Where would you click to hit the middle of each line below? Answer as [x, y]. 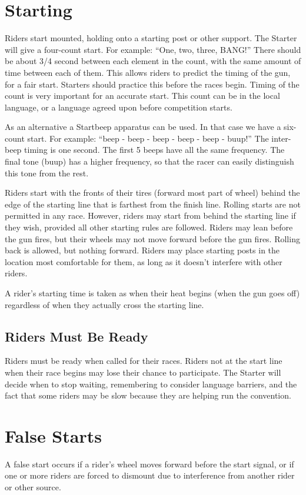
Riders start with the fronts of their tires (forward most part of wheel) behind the [152, 193]
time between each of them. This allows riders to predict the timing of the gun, [148, 72]
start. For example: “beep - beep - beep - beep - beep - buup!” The [148, 138]
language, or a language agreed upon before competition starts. [119, 107]
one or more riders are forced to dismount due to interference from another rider [150, 475]
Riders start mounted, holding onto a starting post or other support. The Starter [151, 38]
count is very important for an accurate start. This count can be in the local [142, 96]
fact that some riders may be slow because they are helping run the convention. [148, 395]
